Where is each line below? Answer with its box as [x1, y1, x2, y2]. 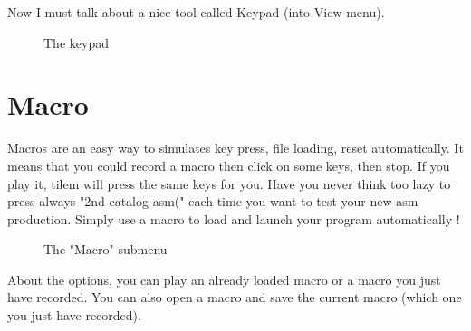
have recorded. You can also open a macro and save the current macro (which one [7, 288, 462, 307]
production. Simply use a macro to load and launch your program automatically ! [7, 209, 460, 228]
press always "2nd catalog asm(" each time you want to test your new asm [7, 192, 418, 211]
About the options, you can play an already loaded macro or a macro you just [7, 270, 441, 288]
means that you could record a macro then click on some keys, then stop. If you [7, 156, 450, 175]
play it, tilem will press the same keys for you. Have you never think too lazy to [7, 174, 451, 193]
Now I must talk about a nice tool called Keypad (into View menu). [7, 3, 385, 21]
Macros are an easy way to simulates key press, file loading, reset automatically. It [7, 138, 464, 157]
